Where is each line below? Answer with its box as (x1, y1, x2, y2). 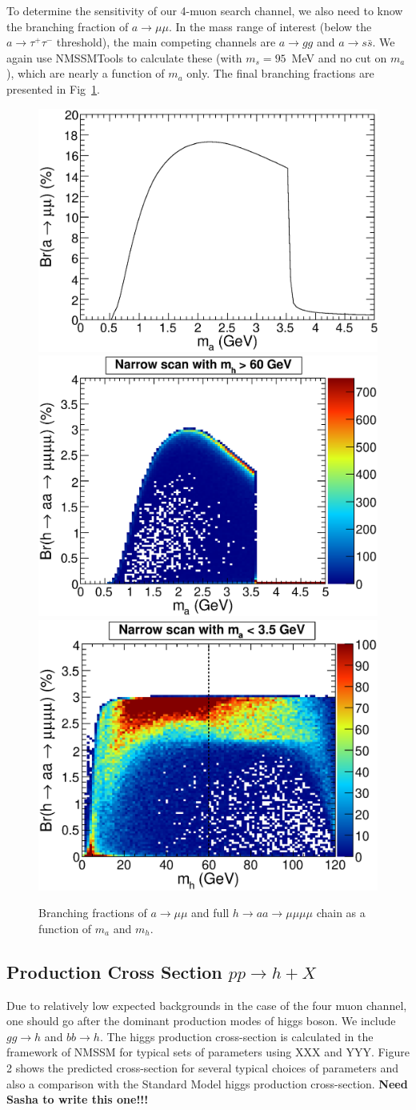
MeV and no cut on (291, 49, 387, 66)
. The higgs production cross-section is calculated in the (99, 1028, 374, 1044)
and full (191, 904, 230, 921)
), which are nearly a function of (6, 65, 165, 82)
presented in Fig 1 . (6, 80, 100, 97)
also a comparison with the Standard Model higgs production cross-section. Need (6, 1075, 408, 1092)
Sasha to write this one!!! (6, 1091, 149, 1108)
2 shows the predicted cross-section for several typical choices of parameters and (6, 1060, 398, 1076)
